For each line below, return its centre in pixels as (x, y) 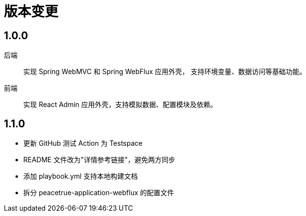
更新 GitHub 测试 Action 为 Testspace (83, 143)
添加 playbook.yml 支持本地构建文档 (81, 176)
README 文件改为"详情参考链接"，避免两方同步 (99, 160)
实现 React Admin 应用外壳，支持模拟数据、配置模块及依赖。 (120, 105)
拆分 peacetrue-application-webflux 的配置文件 (99, 193)
